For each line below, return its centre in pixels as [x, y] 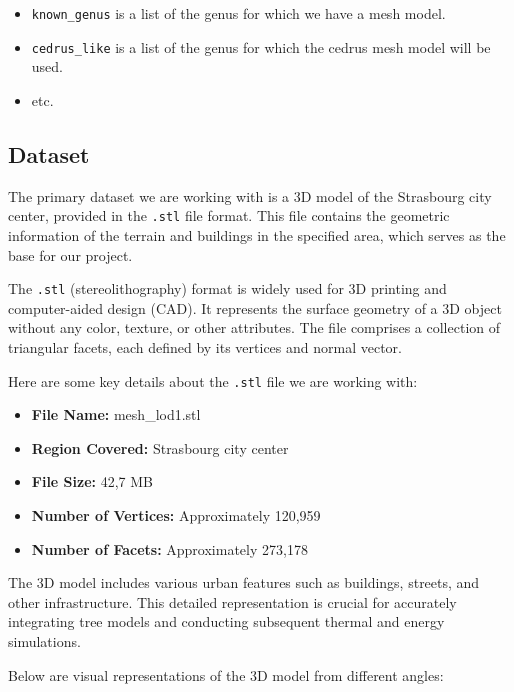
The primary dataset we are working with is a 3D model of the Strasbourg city [250, 195]
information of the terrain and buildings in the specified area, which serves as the [257, 234]
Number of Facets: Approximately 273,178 [169, 548]
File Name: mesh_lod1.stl [116, 414]
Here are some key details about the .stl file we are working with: [213, 380]
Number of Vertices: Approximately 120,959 [176, 515]
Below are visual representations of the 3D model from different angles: [226, 674]
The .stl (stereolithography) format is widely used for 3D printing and [227, 288]
